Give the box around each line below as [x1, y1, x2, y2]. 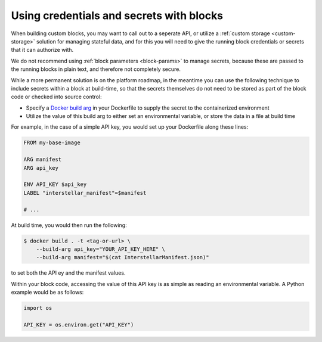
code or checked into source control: [11, 93, 102, 101]
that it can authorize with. [11, 46, 74, 54]
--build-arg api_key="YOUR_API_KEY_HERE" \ [36, 245, 165, 253]
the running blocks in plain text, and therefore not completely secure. [11, 66, 181, 73]
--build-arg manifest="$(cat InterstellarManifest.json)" [36, 254, 209, 261]
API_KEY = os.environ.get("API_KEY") [23, 321, 134, 328]
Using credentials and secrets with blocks [11, 9, 224, 22]
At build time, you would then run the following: [11, 221, 128, 229]
